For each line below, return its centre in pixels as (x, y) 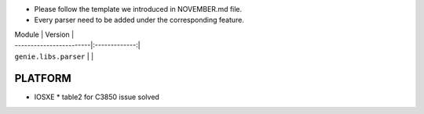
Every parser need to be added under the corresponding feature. (139, 20)
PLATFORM (43, 78)
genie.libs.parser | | (54, 56)
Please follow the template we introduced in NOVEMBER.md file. (138, 9)
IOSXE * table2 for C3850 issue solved (97, 97)
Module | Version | (44, 34)
